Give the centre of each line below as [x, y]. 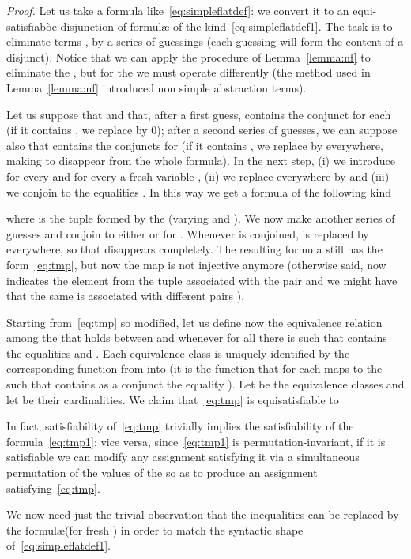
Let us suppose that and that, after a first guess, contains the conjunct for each [199, 114]
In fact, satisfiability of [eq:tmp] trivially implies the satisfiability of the [180, 426]
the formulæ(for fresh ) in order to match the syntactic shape [155, 529]
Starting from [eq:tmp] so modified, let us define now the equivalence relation [194, 322]
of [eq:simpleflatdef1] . [58, 545]
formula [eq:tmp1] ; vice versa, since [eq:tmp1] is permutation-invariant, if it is [196, 441]
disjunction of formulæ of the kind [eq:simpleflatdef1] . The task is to [226, 26]
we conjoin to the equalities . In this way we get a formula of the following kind [199, 191]
